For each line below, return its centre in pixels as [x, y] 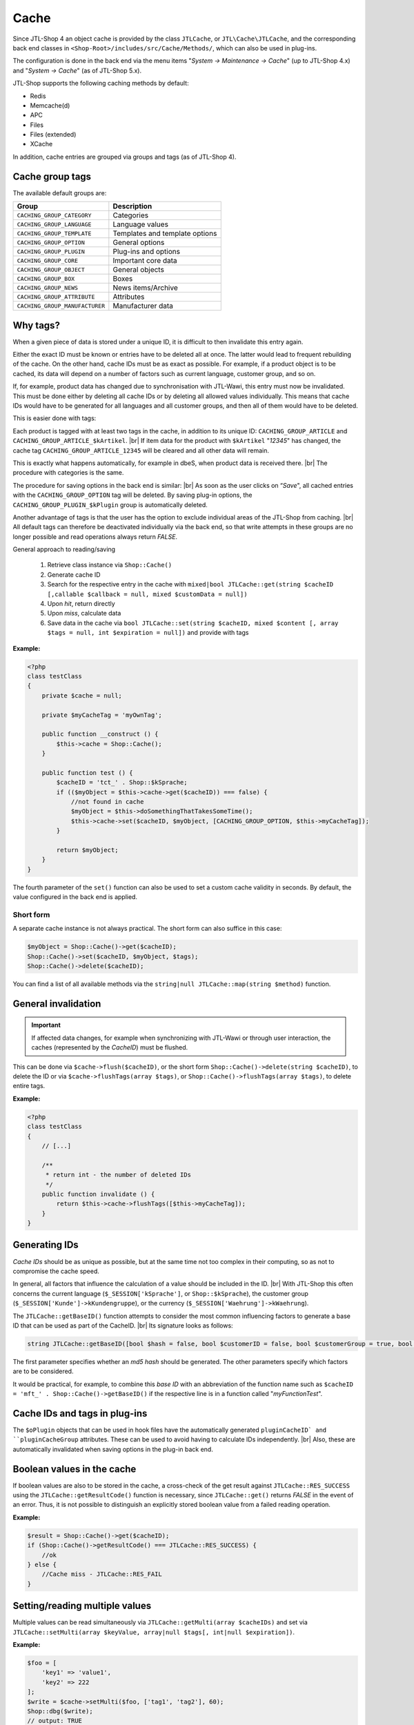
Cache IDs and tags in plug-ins [80, 1413]
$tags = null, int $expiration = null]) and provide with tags [148, 633]
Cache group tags [52, 176]
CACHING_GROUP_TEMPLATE [54, 234]
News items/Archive [146, 288]
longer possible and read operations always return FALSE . [95, 536]
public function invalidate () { [98, 1194]
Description [132, 206]
